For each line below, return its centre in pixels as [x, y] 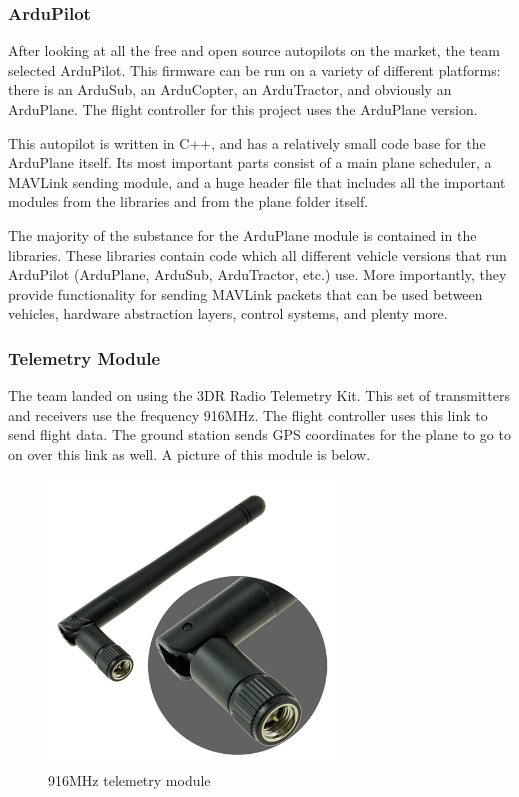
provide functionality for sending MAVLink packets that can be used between [245, 293]
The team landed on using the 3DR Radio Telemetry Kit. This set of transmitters [259, 395]
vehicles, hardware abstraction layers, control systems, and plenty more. [228, 313]
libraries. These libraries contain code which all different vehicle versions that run [257, 254]
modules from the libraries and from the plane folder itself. [188, 201]
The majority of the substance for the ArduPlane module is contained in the [242, 234]
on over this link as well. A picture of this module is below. [189, 453]
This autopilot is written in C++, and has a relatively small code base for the [247, 142]
